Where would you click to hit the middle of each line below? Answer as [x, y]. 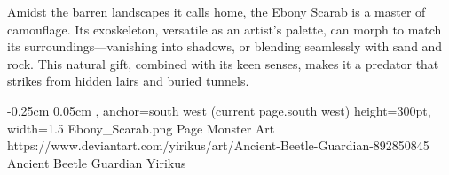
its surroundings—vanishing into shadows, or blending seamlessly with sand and [225, 46]
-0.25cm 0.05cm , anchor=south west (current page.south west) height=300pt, [219, 110]
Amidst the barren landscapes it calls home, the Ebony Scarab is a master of [217, 11]
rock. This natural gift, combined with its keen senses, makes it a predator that [223, 63]
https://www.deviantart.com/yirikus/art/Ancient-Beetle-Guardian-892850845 [218, 145]
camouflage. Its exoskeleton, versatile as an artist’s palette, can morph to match [224, 29]
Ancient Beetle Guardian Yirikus [97, 162]
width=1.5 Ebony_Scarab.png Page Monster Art [141, 128]
